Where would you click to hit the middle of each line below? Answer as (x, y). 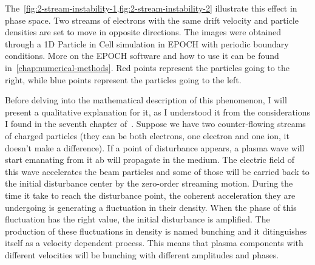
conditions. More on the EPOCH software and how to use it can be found (142, 56)
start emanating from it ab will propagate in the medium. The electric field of (150, 160)
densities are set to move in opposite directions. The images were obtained (143, 32)
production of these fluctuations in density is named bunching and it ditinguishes (156, 231)
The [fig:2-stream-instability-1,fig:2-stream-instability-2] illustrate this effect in (151, 8)
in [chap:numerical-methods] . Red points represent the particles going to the (147, 67)
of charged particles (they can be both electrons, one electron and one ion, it (147, 135)
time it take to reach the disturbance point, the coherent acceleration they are (150, 195)
